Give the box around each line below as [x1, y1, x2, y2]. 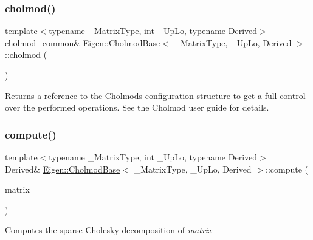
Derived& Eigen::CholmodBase [5, 162, 120, 175]
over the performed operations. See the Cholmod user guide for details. [5, 101, 269, 114]
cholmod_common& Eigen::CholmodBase [5, 36, 160, 49]
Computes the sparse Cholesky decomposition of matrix [5, 224, 212, 236]
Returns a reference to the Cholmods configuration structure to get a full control [5, 89, 306, 101]
